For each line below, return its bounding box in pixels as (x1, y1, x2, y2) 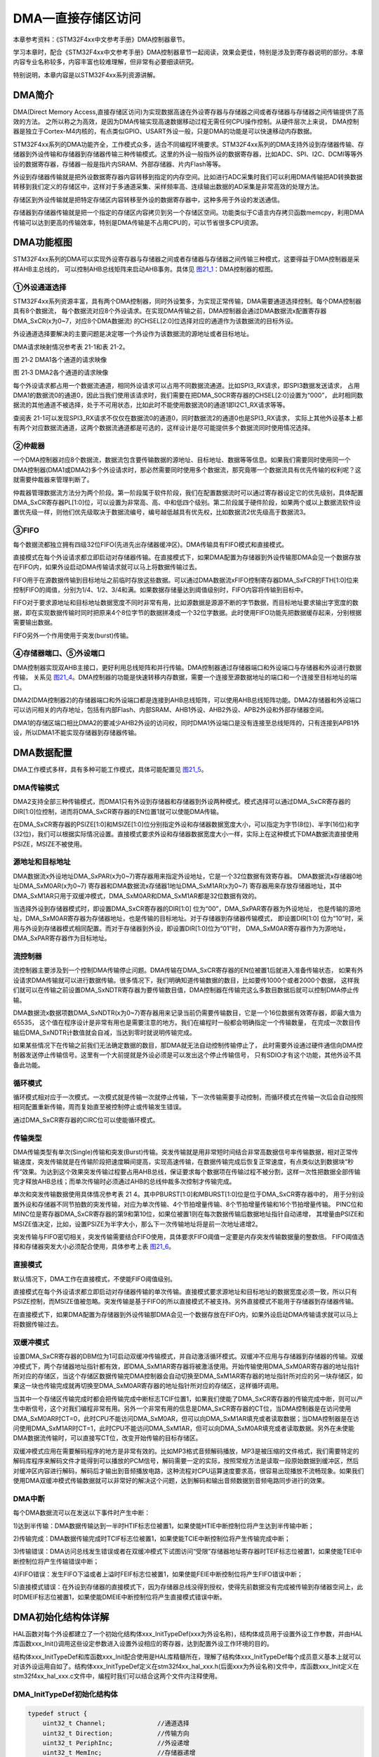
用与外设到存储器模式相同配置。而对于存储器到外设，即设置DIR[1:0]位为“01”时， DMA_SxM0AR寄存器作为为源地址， (13, 924, 350, 933)
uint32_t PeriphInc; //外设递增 (42, 1739, 189, 1747)
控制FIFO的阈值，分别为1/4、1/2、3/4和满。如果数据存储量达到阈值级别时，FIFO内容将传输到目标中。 (13, 585, 307, 594)
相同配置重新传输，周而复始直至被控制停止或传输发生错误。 (13, 1103, 185, 1111)
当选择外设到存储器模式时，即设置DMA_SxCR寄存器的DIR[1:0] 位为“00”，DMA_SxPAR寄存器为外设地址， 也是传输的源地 (13, 905, 361, 913)
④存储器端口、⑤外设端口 (13, 649, 105, 659)
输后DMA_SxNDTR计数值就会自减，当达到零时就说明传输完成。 (13, 1028, 196, 1037)
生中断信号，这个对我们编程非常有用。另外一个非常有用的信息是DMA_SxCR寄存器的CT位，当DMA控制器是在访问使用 (13, 1404, 352, 1413)
